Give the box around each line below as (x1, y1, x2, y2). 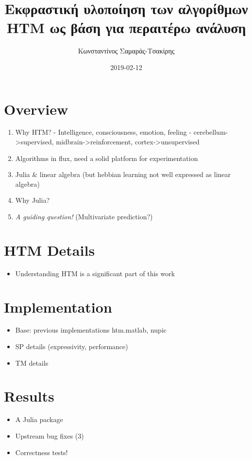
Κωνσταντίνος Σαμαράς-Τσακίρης (78, 46, 175, 56)
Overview (4, 99, 68, 119)
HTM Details (4, 240, 95, 260)
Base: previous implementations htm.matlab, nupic (15, 325, 167, 335)
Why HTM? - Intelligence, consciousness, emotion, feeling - (15, 127, 192, 137)
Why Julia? (15, 195, 50, 205)
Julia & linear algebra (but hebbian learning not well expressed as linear (15, 169, 231, 179)
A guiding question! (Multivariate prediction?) (15, 212, 153, 221)
